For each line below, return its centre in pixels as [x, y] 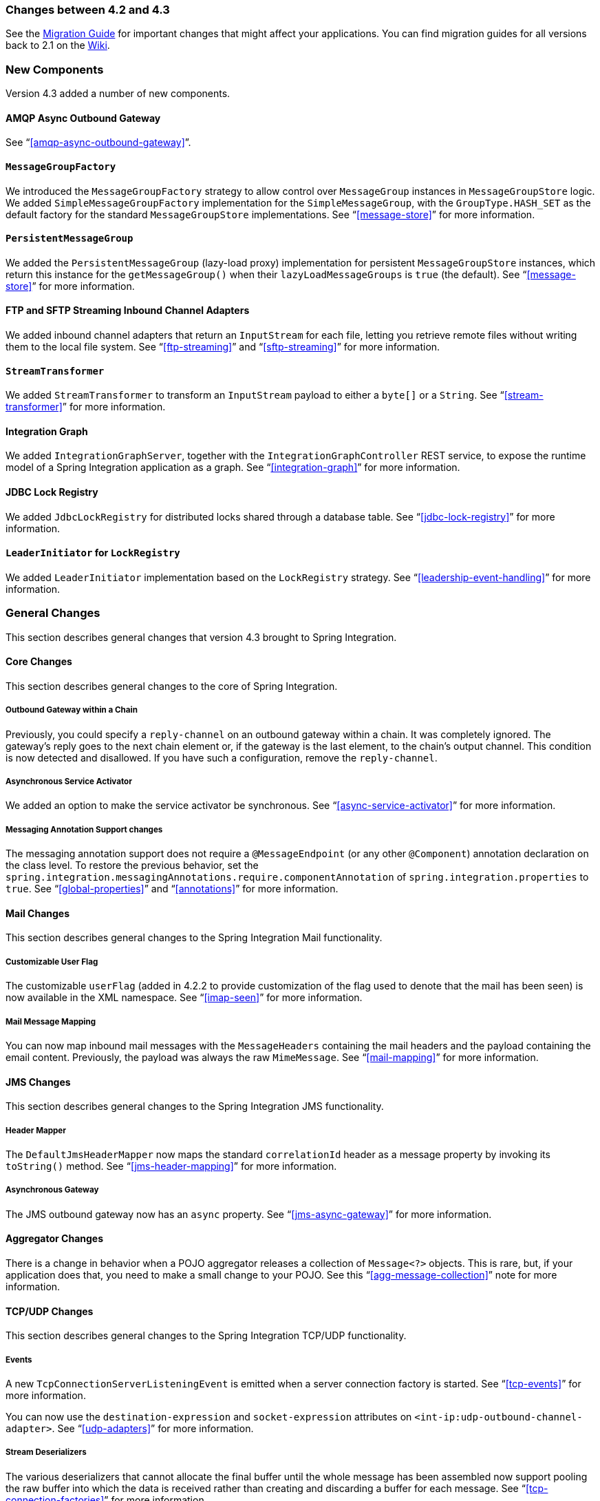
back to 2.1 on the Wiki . [58, 45]
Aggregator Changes [55, 1239]
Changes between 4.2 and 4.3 [88, 10]
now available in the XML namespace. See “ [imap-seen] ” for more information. [184, 998]
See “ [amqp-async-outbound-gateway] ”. [98, 143]
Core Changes [39, 662]
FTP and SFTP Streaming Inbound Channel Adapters [128, 311]
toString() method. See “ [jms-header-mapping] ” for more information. [171, 1166]
